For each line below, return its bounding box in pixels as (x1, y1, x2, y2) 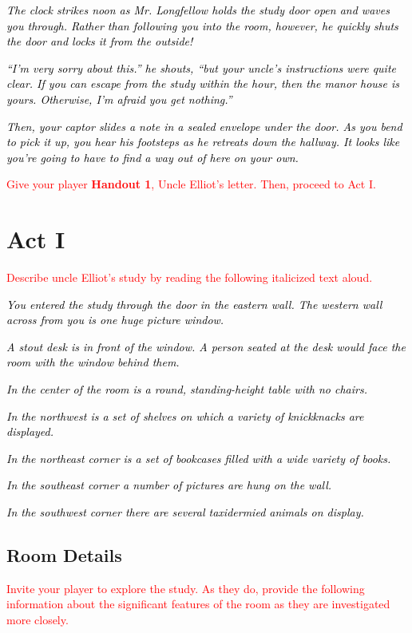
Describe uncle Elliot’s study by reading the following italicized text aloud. (6, 269, 373, 286)
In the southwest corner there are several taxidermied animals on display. (6, 504, 364, 520)
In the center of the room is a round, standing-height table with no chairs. (6, 381, 367, 398)
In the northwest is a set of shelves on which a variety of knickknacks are (6, 407, 364, 424)
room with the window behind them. (6, 354, 180, 370)
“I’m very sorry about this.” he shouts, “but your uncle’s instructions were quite (6, 59, 396, 76)
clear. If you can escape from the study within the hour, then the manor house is (6, 75, 400, 92)
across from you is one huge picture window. (6, 311, 224, 328)
